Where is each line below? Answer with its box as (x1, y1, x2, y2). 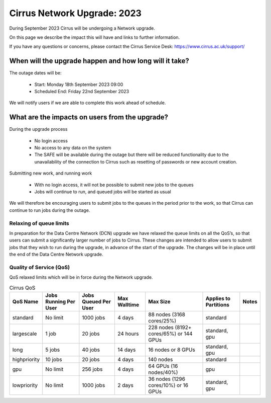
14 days (117, 346, 136, 353)
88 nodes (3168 (148, 311, 186, 318)
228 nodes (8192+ (148, 324, 192, 331)
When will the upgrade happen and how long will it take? (9, 57, 189, 65)
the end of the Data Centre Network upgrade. (9, 252, 103, 258)
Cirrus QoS (9, 284, 36, 291)
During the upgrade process (9, 126, 68, 132)
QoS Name (12, 298, 39, 305)
